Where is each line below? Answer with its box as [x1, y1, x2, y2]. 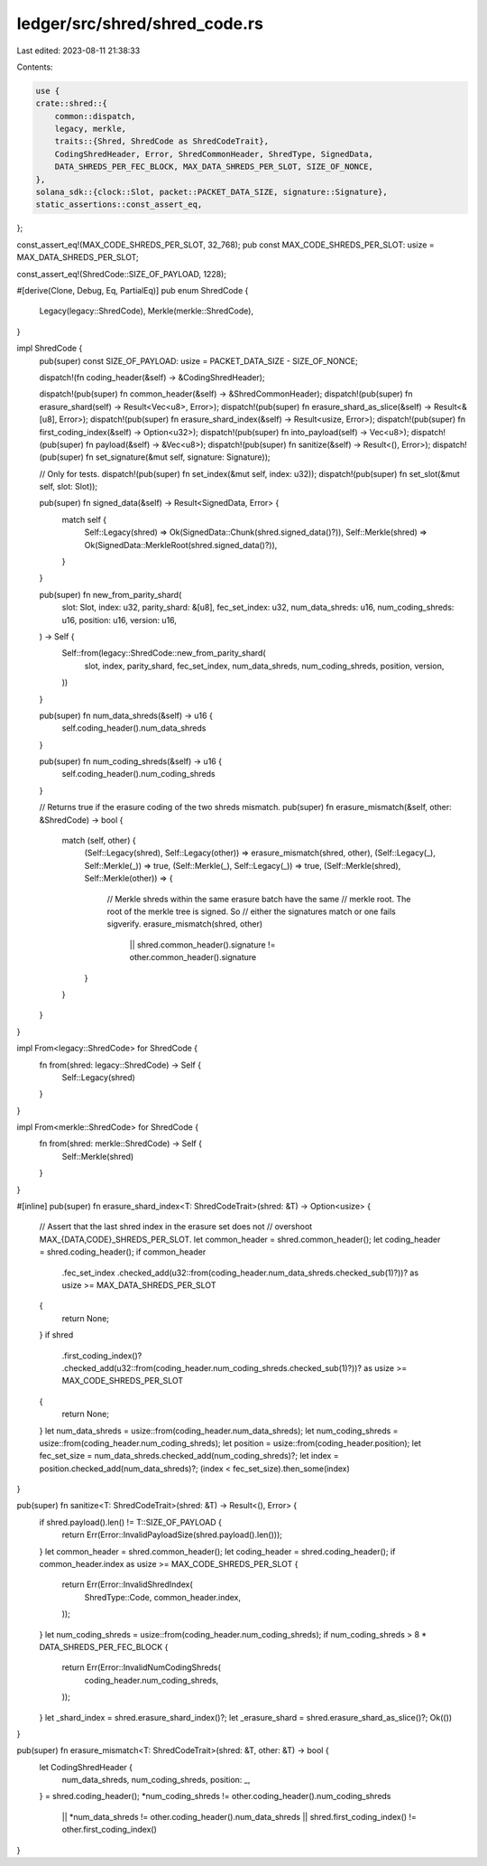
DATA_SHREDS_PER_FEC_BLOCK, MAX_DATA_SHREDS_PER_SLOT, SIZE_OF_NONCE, [54, 162, 374, 172]
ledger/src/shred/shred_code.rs [16, 14, 263, 33]
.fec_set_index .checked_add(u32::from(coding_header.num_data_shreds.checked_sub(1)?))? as [61, 1267, 419, 1278]
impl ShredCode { [16, 343, 83, 354]
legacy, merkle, [54, 124, 126, 135]
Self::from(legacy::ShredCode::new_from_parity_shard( [61, 648, 266, 658]
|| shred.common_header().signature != [129, 939, 276, 950]
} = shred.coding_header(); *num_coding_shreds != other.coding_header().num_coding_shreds [39, 1791, 391, 1802]
